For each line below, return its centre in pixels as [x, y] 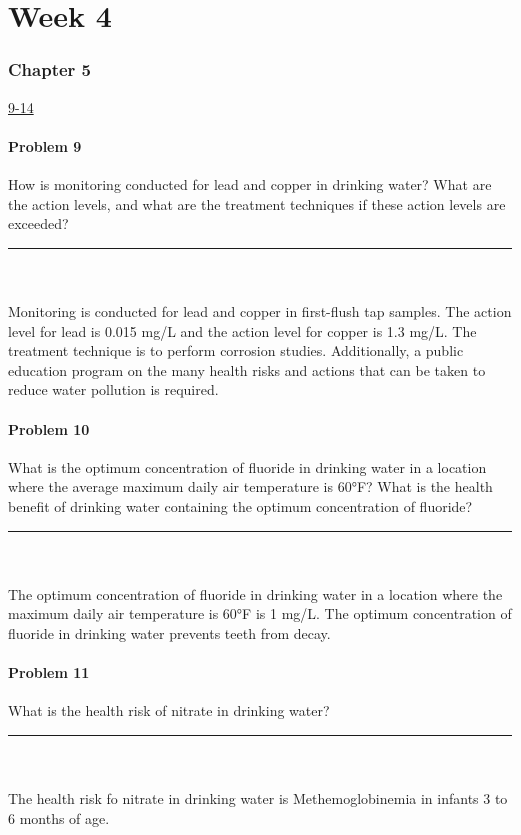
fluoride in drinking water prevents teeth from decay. [169, 632]
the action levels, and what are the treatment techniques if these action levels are [257, 203]
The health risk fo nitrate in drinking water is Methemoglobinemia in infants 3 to [258, 798]
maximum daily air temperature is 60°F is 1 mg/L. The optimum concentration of [260, 613]
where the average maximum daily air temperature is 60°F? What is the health [250, 486]
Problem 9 [45, 145]
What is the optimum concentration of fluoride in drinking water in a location [247, 466]
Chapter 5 [50, 69]
